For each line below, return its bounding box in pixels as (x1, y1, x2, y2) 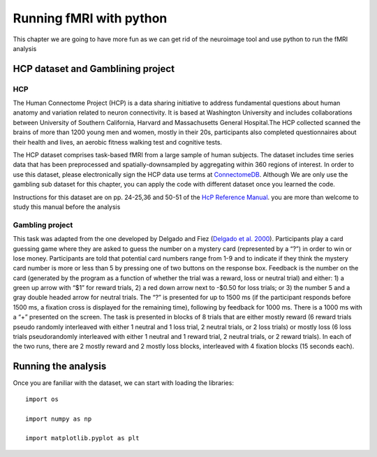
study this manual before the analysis (13, 203, 121, 211)
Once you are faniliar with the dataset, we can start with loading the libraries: (13, 379, 234, 387)
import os (25, 395, 59, 403)
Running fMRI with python (13, 10, 168, 26)
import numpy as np (25, 414, 92, 423)
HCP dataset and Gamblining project (13, 63, 175, 75)
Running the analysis (13, 361, 107, 372)
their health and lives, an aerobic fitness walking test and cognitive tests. (13, 138, 223, 146)
